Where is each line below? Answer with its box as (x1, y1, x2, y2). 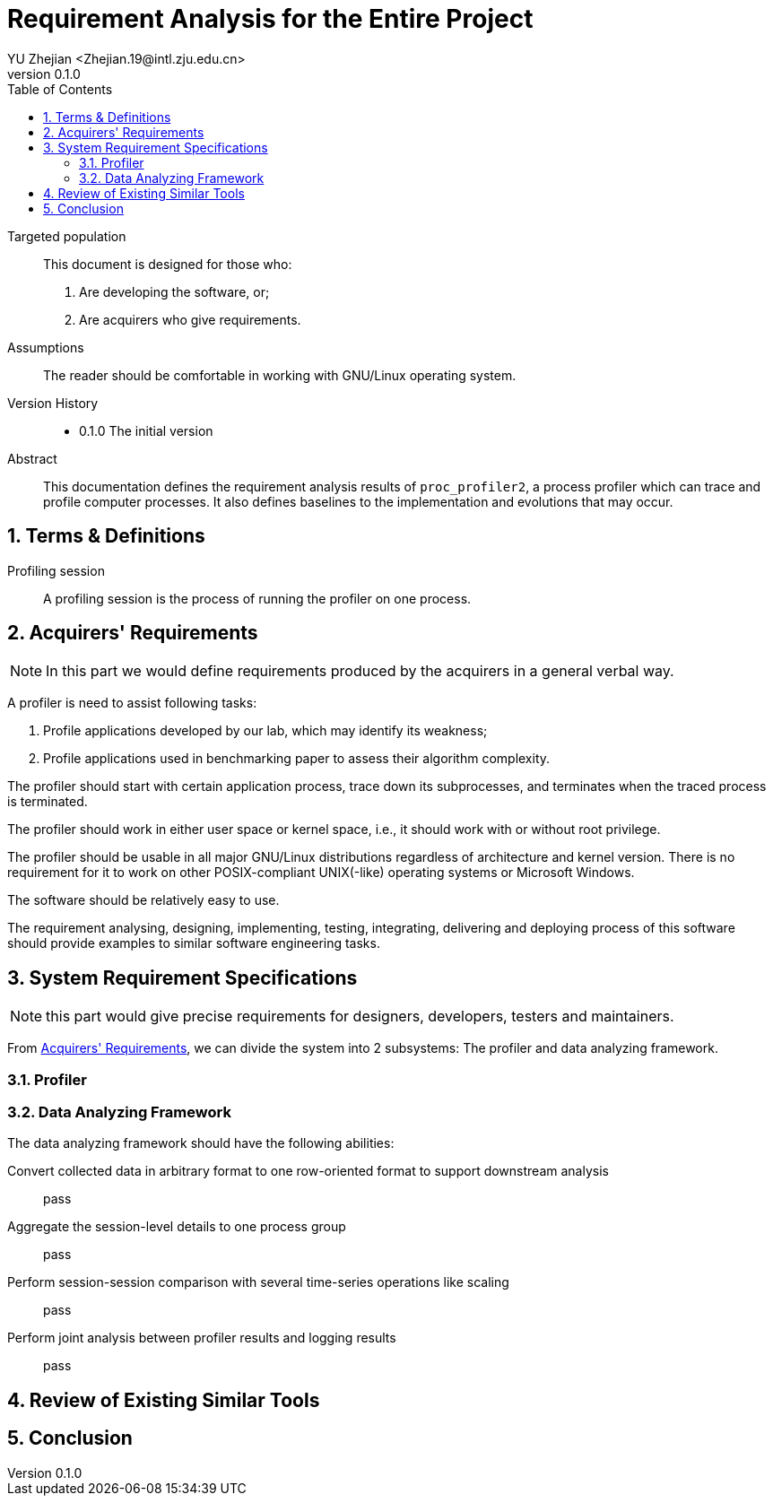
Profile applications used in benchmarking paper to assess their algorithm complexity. (43, 751, 551, 767)
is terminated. (7, 794, 88, 810)
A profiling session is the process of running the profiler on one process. (43, 590, 472, 606)
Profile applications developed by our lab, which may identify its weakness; (43, 723, 488, 739)
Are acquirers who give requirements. (79, 311, 301, 327)
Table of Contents (7, 81, 113, 97)
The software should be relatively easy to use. (7, 892, 280, 908)
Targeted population (7, 228, 126, 244)
